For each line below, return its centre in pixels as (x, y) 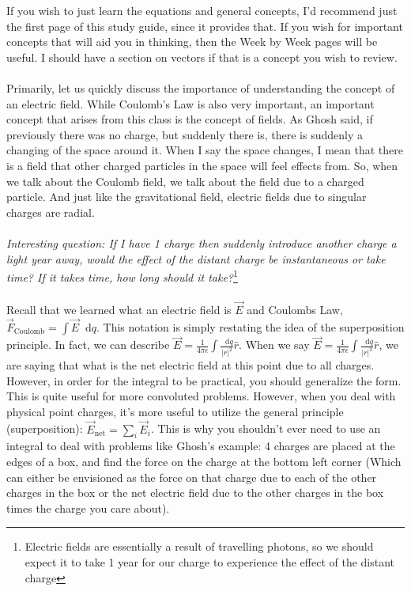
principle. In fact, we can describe (88, 345)
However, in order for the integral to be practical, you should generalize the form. (204, 380)
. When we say (274, 345)
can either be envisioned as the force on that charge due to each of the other (192, 477)
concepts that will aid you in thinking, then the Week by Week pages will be (192, 42)
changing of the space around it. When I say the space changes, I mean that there (205, 150)
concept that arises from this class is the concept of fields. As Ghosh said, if (190, 119)
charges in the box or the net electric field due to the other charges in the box (195, 492)
